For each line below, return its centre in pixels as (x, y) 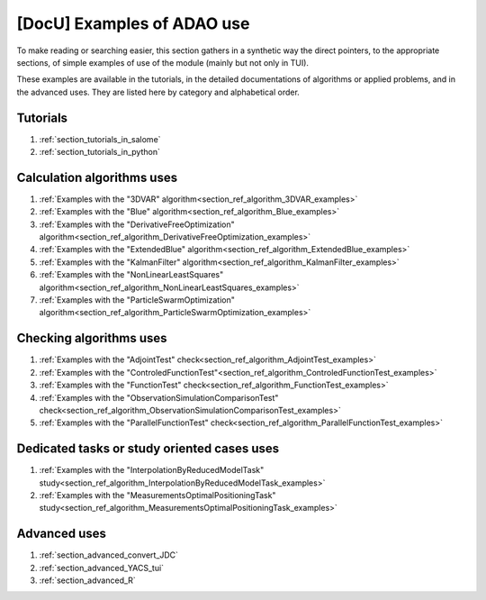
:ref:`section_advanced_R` (88, 580)
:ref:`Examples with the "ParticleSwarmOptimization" (137, 300)
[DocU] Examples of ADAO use (133, 23)
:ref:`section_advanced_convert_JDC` (109, 555)
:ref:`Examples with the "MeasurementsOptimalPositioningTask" (157, 495)
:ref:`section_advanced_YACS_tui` (102, 568)
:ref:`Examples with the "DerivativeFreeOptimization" (137, 224)
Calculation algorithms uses (97, 177)
